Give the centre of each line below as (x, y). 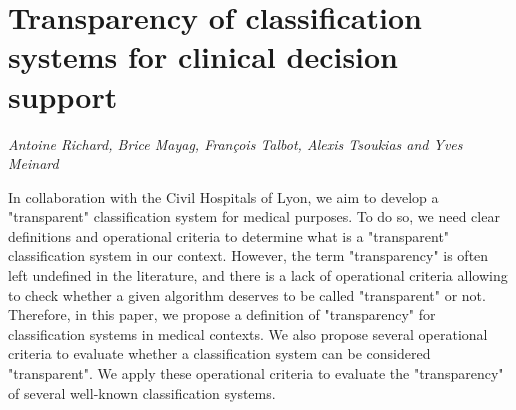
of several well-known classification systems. (142, 392)
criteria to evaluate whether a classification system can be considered (219, 353)
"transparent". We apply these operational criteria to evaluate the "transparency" (256, 373)
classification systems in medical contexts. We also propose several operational (248, 333)
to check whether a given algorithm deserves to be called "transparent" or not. (247, 294)
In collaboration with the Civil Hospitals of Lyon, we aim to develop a (223, 196)
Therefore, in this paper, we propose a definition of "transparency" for (222, 314)
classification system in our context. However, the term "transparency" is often (248, 255)
